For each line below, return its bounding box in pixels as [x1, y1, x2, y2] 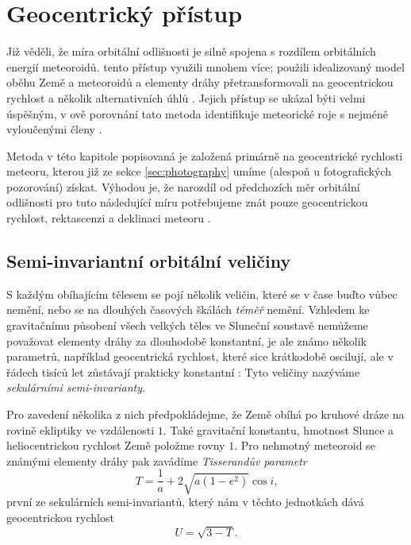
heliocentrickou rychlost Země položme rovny [6, 437, 225, 454]
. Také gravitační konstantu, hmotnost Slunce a [163, 421, 394, 438]
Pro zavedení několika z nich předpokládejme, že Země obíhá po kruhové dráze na [6, 406, 405, 423]
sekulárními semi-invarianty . [6, 379, 145, 396]
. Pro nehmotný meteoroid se [234, 437, 375, 454]
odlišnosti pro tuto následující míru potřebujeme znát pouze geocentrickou [6, 194, 368, 211]
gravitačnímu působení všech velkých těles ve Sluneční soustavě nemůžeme [6, 317, 368, 334]
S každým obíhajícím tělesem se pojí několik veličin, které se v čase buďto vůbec [6, 285, 398, 302]
